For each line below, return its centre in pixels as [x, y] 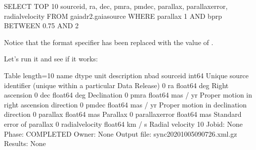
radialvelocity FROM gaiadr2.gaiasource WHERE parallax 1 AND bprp [113, 16]
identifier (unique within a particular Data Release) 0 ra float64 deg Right [116, 85]
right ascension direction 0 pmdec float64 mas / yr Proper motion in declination [126, 104]
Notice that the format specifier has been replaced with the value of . [109, 42]
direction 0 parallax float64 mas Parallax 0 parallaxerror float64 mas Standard [123, 114]
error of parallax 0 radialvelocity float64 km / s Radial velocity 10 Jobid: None [123, 124]
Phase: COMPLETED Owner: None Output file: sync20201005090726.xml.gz [121, 133]
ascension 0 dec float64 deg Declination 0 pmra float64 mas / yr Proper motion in [128, 95]
